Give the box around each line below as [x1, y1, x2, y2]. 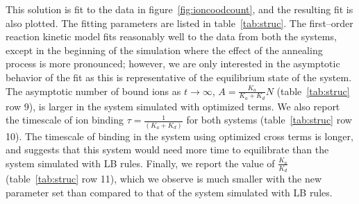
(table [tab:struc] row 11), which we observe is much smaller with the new [6, 171, 322, 186]
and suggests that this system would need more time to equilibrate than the [6, 142, 329, 157]
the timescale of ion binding [6, 112, 124, 127]
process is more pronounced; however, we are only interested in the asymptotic [6, 56, 340, 71]
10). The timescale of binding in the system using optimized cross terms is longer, [6, 128, 353, 143]
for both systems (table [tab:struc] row [186, 112, 352, 127]
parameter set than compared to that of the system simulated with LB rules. [6, 185, 333, 199]
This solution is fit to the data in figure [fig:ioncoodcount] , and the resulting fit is [6, 2, 353, 16]
